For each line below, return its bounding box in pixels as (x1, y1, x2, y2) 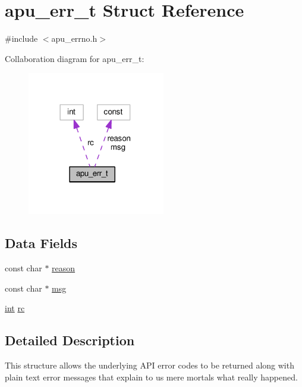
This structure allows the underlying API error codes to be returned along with (5, 358, 294, 371)
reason (52, 261, 75, 274)
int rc (5, 302, 25, 314)
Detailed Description (5, 331, 135, 349)
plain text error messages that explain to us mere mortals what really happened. (5, 370, 298, 383)
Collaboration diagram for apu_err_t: (5, 52, 144, 64)
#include (5, 32, 38, 45)
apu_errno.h (51, 32, 97, 45)
